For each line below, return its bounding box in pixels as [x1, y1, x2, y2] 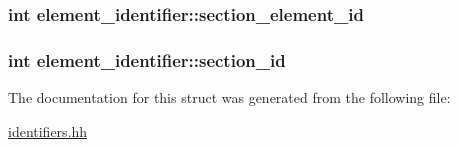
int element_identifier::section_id [8, 47, 286, 72]
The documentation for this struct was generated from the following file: [8, 87, 451, 108]
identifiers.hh [8, 120, 88, 141]
